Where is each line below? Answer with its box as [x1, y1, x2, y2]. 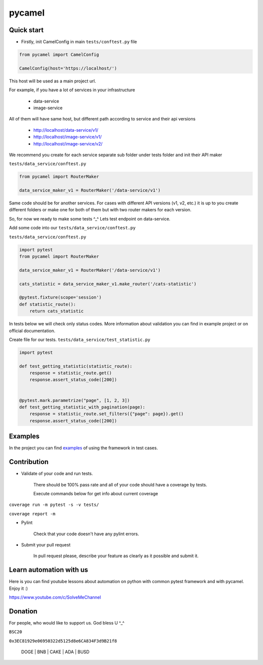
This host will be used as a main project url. [9, 78, 96, 84]
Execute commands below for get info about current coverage [33, 490, 158, 496]
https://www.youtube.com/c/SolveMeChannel [9, 594, 101, 600]
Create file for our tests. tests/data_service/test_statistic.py [9, 337, 150, 343]
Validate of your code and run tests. [21, 471, 93, 477]
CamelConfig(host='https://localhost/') [19, 65, 117, 71]
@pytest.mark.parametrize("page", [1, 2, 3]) [19, 398, 130, 403]
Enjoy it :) [9, 585, 28, 591]
